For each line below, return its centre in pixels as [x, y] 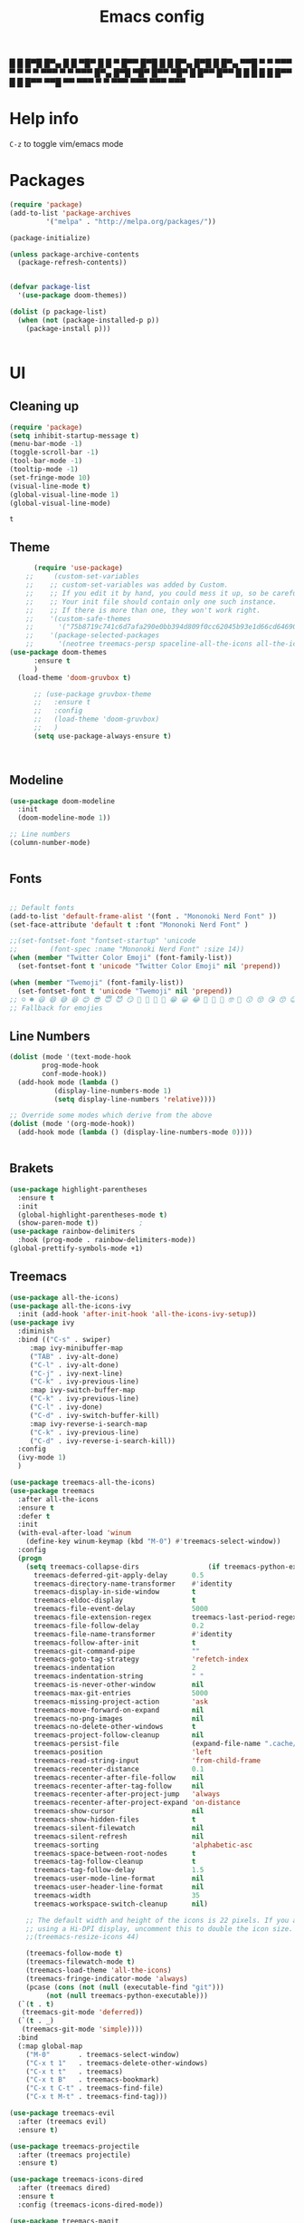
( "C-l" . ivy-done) [66, 1407]
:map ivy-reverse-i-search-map [88, 1424]
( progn [30, 1558]
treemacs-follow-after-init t [114, 1643]
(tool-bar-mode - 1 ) [46, 461]
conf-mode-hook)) [74, 1073]
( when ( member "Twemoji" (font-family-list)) [96, 982]
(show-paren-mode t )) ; [81, 1223]
